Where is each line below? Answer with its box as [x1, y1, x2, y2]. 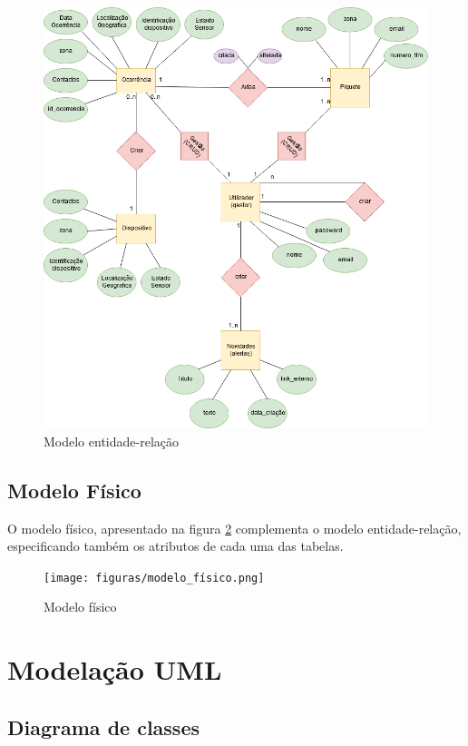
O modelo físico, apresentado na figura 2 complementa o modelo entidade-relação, [7, 518, 462, 537]
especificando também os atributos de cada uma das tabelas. [7, 536, 344, 555]
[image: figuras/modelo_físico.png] [44, 571, 265, 584]
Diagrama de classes [7, 712, 200, 741]
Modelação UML [7, 651, 222, 688]
